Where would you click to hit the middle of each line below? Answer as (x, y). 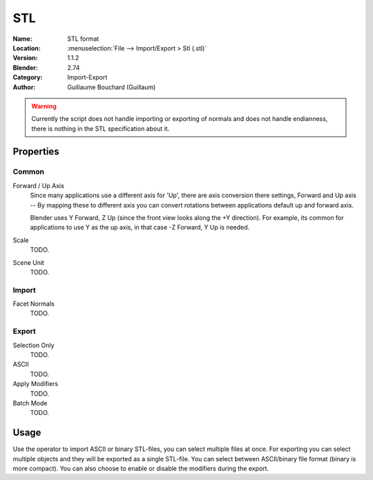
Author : (24, 87)
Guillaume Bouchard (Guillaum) (112, 87)
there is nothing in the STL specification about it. (101, 129)
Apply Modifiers (36, 384)
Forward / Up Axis (39, 185)
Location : (27, 48)
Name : (22, 39)
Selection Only (34, 345)
